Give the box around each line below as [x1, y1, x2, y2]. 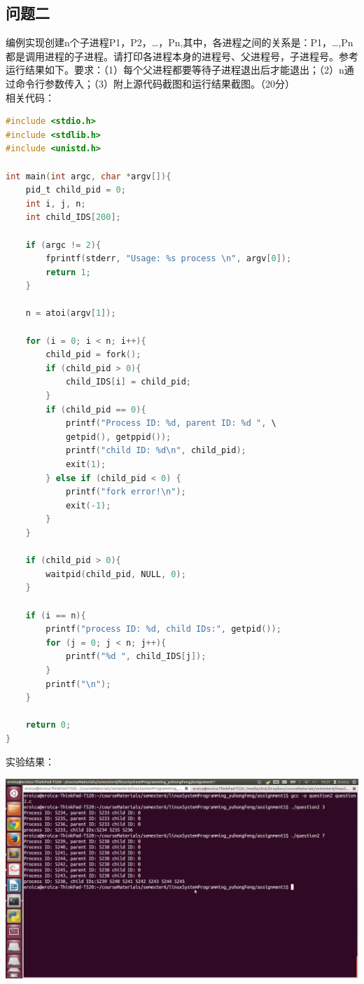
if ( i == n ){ [25, 610, 86, 621]
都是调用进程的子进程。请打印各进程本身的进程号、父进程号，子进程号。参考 [6, 48, 358, 63]
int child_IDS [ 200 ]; [25, 212, 121, 223]
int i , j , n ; [25, 198, 86, 209]
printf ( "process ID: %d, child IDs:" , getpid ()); [45, 624, 281, 635]
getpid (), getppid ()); [65, 431, 171, 442]
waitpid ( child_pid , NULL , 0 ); [45, 569, 186, 579]
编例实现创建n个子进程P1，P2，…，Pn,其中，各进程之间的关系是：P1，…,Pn [6, 35, 353, 50]
